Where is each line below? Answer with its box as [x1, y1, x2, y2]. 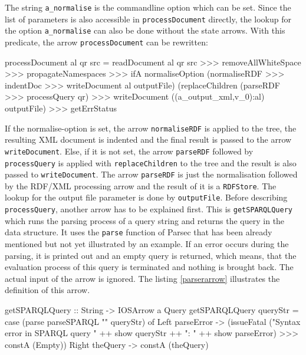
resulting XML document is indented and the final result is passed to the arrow [5, 133, 292, 146]
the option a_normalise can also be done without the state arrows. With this [5, 24, 285, 37]
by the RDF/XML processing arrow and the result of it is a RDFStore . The [5, 179, 277, 192]
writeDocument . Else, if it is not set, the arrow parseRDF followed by [5, 144, 254, 157]
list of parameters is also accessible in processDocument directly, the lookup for [5, 12, 291, 25]
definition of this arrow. [5, 284, 90, 296]
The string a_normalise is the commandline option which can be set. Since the [5, 1, 291, 13]
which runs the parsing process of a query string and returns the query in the [5, 214, 285, 226]
